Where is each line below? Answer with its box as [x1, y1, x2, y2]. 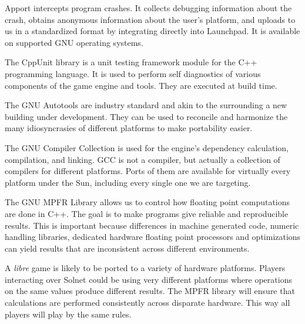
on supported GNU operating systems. [5, 36, 143, 48]
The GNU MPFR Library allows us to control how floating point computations [5, 196, 290, 208]
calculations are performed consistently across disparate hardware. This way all [5, 296, 290, 309]
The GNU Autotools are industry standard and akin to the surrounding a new [5, 99, 287, 111]
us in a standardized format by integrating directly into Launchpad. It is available [5, 25, 300, 37]
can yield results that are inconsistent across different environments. [5, 242, 250, 254]
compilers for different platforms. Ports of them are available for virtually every [5, 165, 291, 177]
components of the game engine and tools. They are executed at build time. [5, 79, 277, 91]
